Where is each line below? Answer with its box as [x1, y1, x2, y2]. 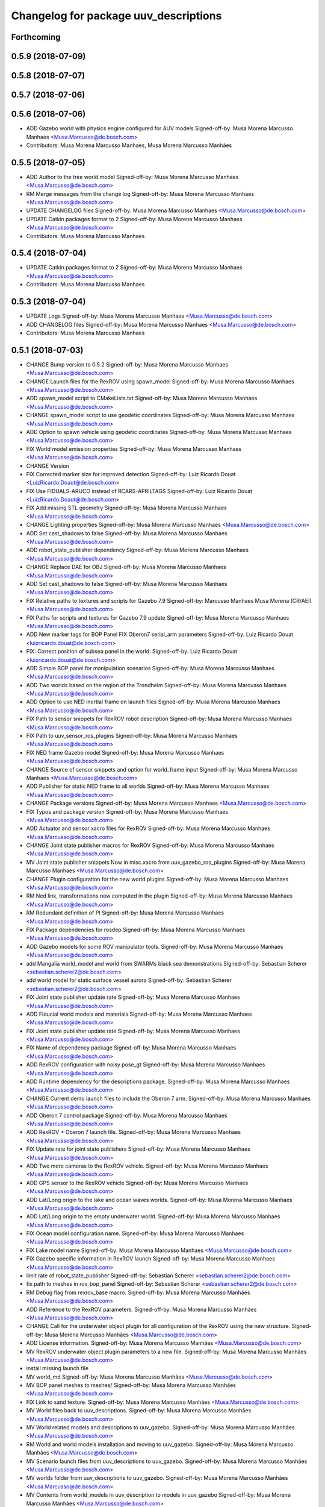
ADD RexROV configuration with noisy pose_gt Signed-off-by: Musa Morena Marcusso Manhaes [26, 1061, 265, 1068]
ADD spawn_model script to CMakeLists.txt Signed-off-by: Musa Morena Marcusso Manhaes [26, 395, 258, 402]
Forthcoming [11, 32, 61, 42]
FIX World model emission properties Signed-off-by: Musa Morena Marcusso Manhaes [26, 445, 242, 452]
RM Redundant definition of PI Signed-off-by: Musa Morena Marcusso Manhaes [26, 909, 224, 916]
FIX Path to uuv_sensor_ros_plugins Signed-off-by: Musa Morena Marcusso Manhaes [26, 732, 238, 740]
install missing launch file [26, 1365, 89, 1372]
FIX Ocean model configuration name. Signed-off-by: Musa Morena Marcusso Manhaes [26, 1230, 244, 1237]
